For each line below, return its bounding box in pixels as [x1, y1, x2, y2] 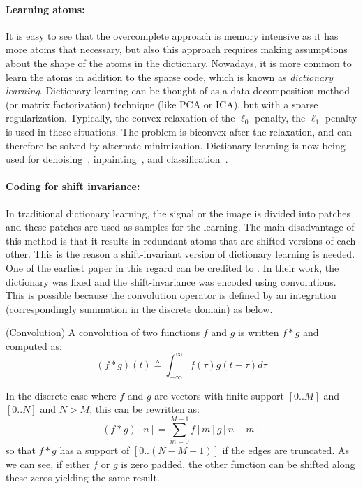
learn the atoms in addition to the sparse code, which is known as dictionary [6, 69, 333, 84]
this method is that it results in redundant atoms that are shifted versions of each [6, 233, 356, 247]
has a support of [59, 443, 130, 458]
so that [6, 443, 36, 458]
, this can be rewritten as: [89, 402, 200, 416]
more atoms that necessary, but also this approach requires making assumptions [6, 42, 348, 57]
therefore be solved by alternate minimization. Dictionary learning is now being [6, 138, 346, 152]
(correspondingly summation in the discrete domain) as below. [6, 301, 273, 316]
